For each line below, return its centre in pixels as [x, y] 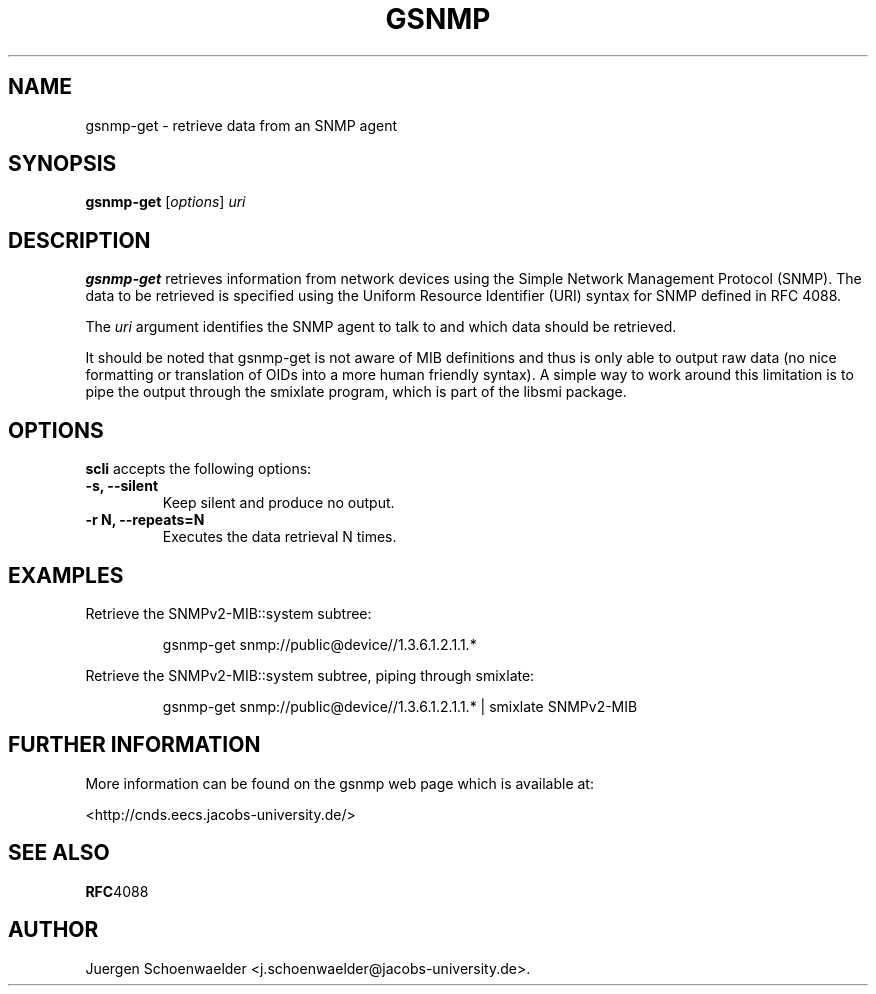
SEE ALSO [59, 853]
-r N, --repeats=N [145, 520]
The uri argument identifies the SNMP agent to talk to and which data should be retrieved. [381, 327]
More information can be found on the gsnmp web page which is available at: [339, 783]
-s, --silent [122, 486]
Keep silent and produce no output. [278, 503]
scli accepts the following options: [198, 469]
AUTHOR [53, 930]
